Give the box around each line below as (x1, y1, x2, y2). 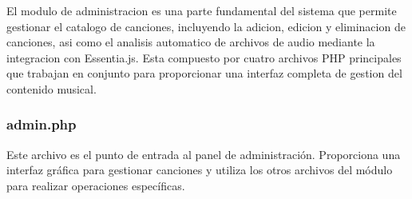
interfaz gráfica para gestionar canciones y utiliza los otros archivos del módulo (6, 161, 393, 178)
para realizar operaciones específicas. (6, 177, 185, 193)
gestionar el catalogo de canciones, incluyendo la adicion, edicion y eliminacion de (6, 18, 406, 34)
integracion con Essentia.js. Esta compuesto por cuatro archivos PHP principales (6, 49, 402, 66)
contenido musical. (6, 80, 97, 97)
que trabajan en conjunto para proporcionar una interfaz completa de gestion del (6, 65, 402, 82)
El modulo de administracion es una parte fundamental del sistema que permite (6, 2, 397, 18)
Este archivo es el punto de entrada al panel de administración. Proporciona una (6, 145, 401, 162)
